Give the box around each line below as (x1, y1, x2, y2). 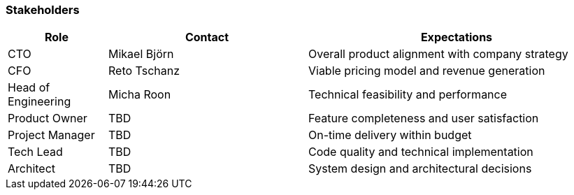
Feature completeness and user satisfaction (308, 111, 539, 126)
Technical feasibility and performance (308, 87, 508, 102)
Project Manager (8, 128, 95, 143)
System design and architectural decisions (308, 161, 532, 176)
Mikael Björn (108, 47, 174, 62)
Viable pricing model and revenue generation (308, 64, 545, 78)
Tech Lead (8, 145, 63, 159)
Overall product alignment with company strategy (308, 47, 568, 62)
